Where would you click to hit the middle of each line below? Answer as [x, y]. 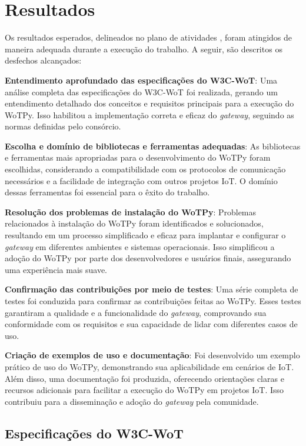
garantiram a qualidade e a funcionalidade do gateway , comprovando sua [136, 312]
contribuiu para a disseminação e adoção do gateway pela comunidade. [132, 401]
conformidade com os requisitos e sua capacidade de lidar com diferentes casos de [151, 324]
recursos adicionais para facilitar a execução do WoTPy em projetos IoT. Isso [144, 390]
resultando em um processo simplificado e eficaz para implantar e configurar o [145, 235]
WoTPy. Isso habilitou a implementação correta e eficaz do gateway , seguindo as [149, 114]
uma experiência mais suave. [56, 269]
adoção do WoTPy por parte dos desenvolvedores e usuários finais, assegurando [148, 258]
